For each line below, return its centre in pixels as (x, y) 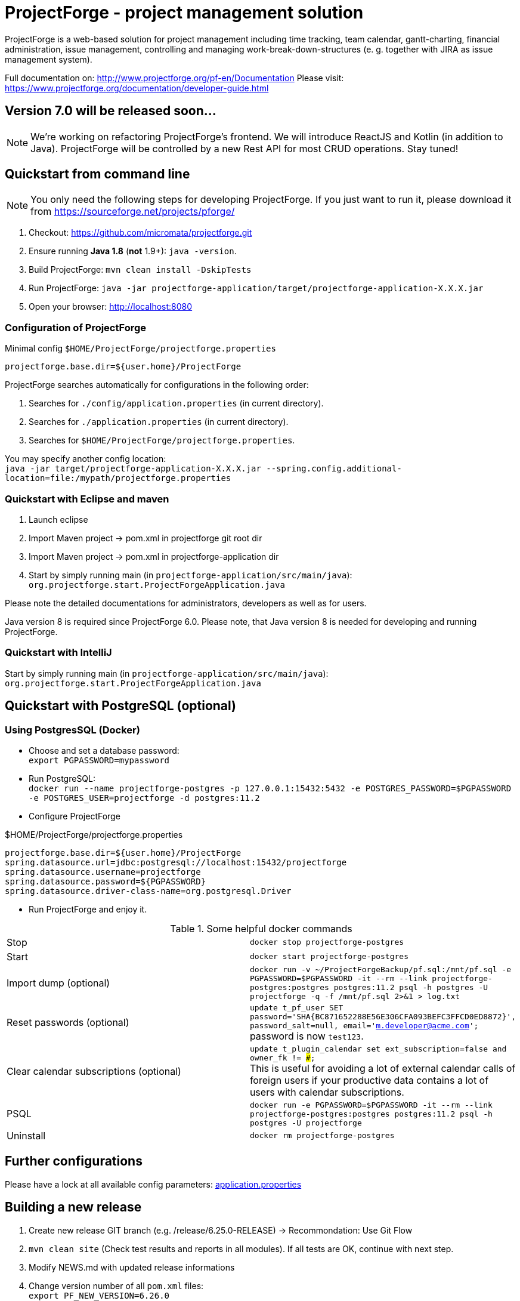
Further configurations (74, 1161)
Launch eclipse (58, 519)
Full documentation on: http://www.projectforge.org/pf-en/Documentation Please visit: (174, 78)
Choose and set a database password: (104, 750)
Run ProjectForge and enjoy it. (88, 909)
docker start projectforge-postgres (329, 957)
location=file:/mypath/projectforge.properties (118, 478)
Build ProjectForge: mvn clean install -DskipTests (140, 270)
